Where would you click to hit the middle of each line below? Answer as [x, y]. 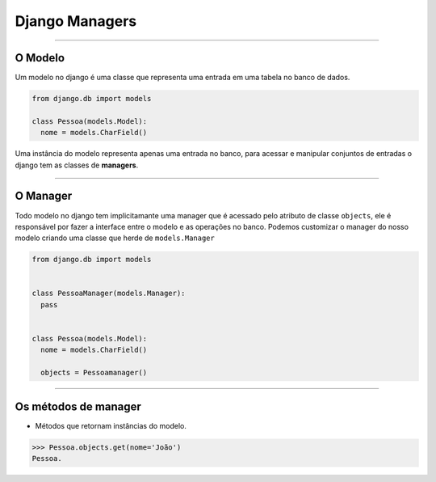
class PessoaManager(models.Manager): [109, 294]
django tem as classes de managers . [77, 165]
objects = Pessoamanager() [94, 373]
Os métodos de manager [78, 406]
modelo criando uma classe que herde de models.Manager [115, 238]
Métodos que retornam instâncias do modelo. [111, 425]
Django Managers [76, 21]
